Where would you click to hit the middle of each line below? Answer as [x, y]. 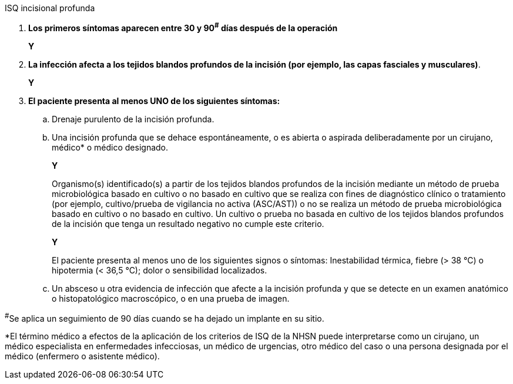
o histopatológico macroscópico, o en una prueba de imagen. [171, 298]
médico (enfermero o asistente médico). [82, 356]
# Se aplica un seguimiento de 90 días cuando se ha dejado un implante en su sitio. [165, 317]
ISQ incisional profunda [50, 8]
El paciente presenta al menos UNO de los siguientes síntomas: [154, 101]
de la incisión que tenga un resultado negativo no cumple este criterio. [188, 223]
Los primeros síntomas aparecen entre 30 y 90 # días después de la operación [183, 27]
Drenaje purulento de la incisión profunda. [133, 119]
